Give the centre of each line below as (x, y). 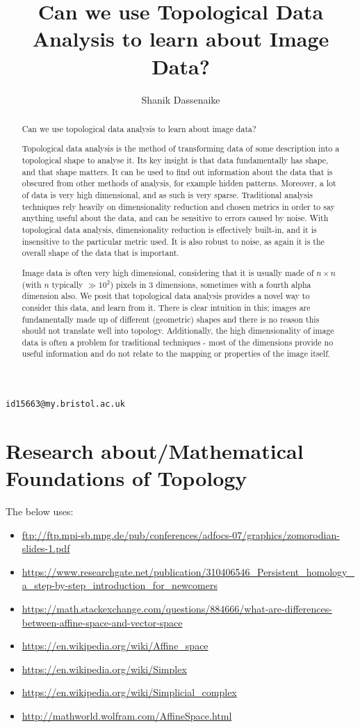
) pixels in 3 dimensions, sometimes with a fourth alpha (211, 284)
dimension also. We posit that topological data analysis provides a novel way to (166, 296)
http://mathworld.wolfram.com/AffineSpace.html (127, 716)
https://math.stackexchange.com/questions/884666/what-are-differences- (177, 609)
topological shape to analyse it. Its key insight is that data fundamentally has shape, (175, 160)
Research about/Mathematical (155, 450)
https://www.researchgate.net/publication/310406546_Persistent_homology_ (188, 571)
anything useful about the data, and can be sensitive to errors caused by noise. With (175, 218)
